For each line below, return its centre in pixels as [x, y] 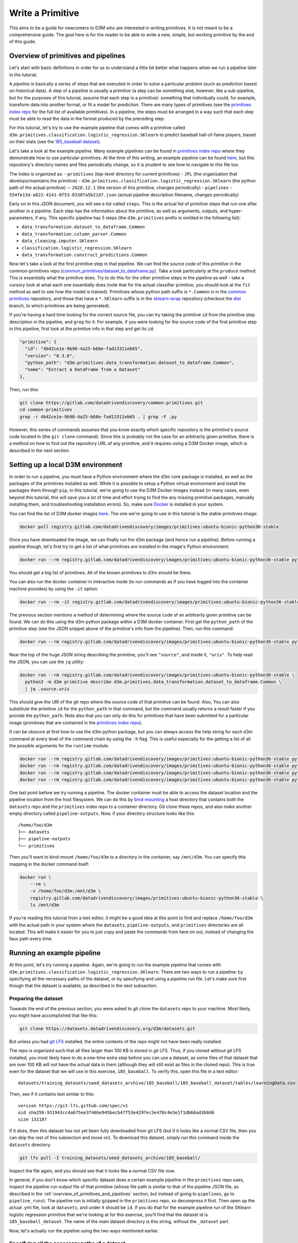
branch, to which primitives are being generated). [60, 305]
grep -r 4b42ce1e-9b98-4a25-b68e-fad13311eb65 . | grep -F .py [98, 417]
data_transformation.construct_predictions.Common [84, 255]
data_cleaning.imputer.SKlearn [60, 241]
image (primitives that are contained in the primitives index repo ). [76, 722]
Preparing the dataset [36, 998]
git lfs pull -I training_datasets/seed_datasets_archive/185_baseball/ [110, 1158]
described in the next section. [40, 450]
